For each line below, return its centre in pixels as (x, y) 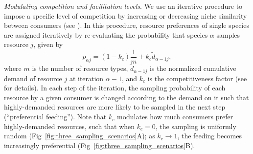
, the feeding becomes (209, 136)
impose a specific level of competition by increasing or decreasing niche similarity (126, 15)
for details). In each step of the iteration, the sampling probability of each (115, 88)
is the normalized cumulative (193, 68)
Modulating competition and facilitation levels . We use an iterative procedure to (123, 6)
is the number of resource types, (80, 68)
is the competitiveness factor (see (197, 78)
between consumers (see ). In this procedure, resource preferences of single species (126, 25)
